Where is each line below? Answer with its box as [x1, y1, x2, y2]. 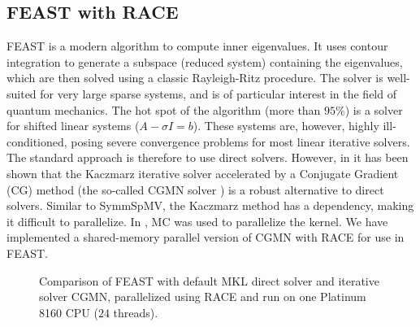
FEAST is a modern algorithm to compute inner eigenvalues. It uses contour [6, 37, 388, 54]
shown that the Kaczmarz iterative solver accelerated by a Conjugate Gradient [6, 164, 399, 181]
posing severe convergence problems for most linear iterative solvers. [71, 133, 410, 150]
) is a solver [344, 101, 403, 118]
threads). [113, 303, 158, 320]
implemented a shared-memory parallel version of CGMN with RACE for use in [6, 229, 405, 246]
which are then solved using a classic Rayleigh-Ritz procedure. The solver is [6, 69, 383, 86]
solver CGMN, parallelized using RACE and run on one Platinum [39, 288, 366, 305]
